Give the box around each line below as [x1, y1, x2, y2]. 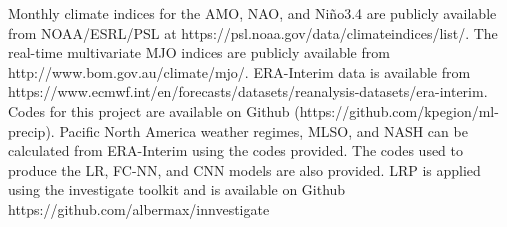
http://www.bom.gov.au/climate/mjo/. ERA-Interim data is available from [8, 61, 471, 82]
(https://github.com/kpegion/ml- [294, 100, 499, 121]
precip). [8, 120, 55, 141]
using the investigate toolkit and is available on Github [8, 179, 346, 200]
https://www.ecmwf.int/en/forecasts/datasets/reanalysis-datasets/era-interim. [8, 81, 488, 102]
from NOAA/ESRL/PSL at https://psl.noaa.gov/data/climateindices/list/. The [8, 22, 498, 43]
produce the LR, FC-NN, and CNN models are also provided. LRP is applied [8, 159, 481, 180]
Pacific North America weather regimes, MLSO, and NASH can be [59, 120, 468, 141]
